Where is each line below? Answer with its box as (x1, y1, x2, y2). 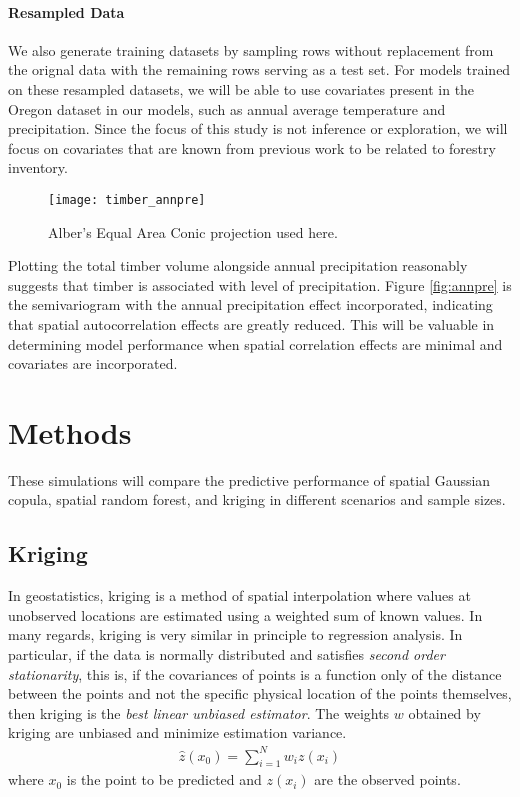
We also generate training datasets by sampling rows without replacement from (8, 39, 494, 60)
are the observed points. (314, 769, 461, 790)
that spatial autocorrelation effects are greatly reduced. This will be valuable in (8, 313, 495, 334)
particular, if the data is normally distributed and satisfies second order (8, 644, 445, 665)
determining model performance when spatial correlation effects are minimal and (8, 333, 503, 354)
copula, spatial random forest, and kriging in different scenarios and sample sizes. (8, 489, 506, 510)
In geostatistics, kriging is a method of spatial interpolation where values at (8, 585, 471, 606)
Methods (8, 411, 132, 452)
